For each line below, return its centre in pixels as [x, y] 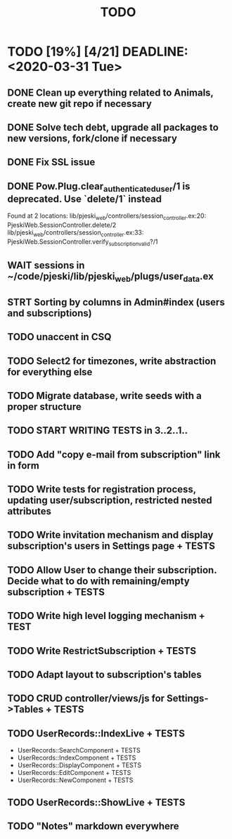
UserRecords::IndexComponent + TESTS [77, 758]
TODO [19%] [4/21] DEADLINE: [98, 52]
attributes [29, 511]
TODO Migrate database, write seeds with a [104, 395]
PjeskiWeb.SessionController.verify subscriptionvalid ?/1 [83, 242]
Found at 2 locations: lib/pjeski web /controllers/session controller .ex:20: [107, 217]
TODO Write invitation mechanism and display [110, 535]
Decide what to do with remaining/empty [98, 581]
